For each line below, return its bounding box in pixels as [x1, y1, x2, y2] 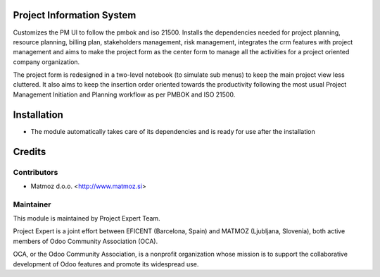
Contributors [13, 167, 58, 177]
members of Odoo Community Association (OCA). [13, 237, 158, 245]
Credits [13, 145, 46, 158]
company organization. [13, 57, 80, 66]
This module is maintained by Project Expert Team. [13, 214, 161, 223]
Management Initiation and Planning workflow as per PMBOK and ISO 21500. [13, 90, 236, 99]
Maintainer [13, 199, 51, 209]
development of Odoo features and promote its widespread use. [13, 259, 199, 268]
